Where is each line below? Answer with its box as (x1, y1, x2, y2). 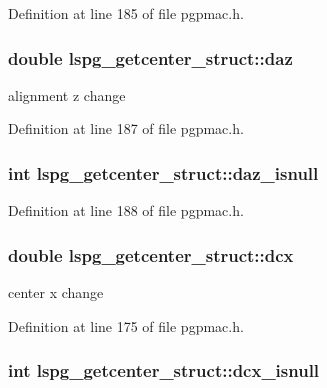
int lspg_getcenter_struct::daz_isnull (8, 160, 319, 185)
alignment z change (8, 84, 126, 105)
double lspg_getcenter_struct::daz (8, 45, 293, 70)
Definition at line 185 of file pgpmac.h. (8, 3, 244, 23)
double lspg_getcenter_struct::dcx (8, 242, 294, 267)
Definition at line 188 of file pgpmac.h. (8, 200, 244, 221)
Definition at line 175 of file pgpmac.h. (8, 315, 244, 336)
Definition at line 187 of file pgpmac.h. (8, 118, 244, 139)
